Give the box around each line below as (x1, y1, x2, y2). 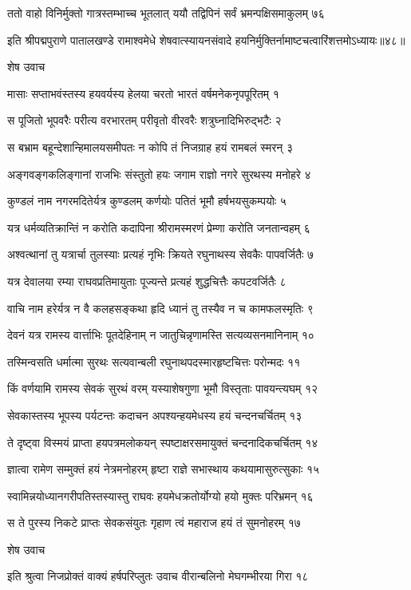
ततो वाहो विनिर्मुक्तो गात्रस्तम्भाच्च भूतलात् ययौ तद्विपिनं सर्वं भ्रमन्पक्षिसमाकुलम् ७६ (7, 5, 325, 21)
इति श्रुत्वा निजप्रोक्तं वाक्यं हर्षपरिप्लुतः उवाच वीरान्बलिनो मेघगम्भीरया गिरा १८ (7, 568, 309, 584)
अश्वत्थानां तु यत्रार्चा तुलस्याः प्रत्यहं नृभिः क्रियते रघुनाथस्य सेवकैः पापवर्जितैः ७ (7, 246, 314, 263)
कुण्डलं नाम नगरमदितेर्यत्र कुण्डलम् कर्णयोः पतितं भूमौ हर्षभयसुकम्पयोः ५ (7, 192, 287, 209)
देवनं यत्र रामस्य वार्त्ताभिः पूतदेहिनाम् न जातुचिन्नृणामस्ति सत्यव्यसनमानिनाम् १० (7, 327, 314, 343)
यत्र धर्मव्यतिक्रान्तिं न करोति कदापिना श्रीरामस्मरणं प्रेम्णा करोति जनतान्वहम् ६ (7, 219, 310, 236)
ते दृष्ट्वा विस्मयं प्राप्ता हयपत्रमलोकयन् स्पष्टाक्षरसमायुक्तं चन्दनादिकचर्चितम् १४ (7, 434, 318, 450)
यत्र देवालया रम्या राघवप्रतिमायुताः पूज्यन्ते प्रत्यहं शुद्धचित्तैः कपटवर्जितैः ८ (7, 272, 287, 289)
